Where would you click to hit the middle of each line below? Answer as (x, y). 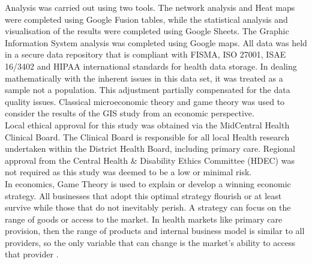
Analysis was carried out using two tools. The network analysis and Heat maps (150, 7)
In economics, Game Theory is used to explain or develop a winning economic (148, 183)
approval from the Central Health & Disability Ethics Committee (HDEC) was (150, 160)
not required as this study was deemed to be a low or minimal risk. (128, 172)
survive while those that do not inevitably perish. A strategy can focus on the (148, 207)
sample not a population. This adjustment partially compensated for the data (148, 90)
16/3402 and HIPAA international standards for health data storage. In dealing (151, 66)
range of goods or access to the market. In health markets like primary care (144, 219)
